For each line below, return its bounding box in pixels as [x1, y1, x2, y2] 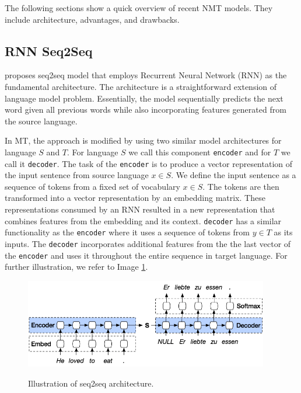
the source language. [5, 114, 78, 127]
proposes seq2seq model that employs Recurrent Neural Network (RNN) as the [5, 69, 287, 81]
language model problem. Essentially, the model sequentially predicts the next [5, 92, 283, 104]
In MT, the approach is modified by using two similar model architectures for [5, 134, 282, 147]
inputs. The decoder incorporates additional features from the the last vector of [5, 237, 291, 249]
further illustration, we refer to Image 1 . [5, 260, 148, 273]
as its [274, 226, 293, 238]
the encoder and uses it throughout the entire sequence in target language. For [5, 249, 288, 261]
